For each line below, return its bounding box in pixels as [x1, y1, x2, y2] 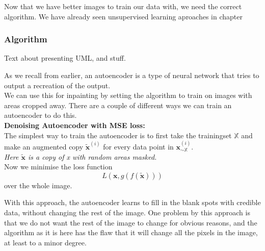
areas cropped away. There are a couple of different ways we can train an [4, 99, 232, 110]
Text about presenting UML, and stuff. [4, 53, 126, 63]
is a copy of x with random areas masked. [28, 151, 157, 162]
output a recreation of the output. [4, 80, 111, 90]
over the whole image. [4, 180, 72, 190]
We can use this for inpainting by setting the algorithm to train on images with [4, 90, 252, 101]
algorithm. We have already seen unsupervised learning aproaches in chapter [4, 11, 243, 21]
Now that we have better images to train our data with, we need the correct [4, 1, 242, 11]
